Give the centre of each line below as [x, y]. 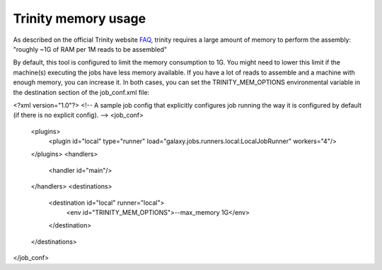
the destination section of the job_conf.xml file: [81, 92]
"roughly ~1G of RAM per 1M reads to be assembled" [90, 49]
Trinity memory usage [80, 18]
